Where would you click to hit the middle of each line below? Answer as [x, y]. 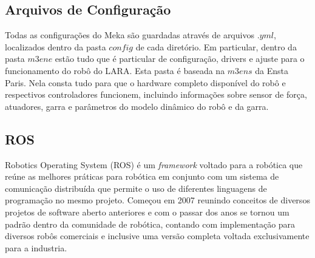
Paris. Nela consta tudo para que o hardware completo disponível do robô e [145, 82]
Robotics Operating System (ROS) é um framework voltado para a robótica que [154, 164]
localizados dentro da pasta [56, 46]
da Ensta [272, 70]
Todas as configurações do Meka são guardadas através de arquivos [130, 35]
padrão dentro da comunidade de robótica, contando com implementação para [150, 224]
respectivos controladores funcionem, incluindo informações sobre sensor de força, [156, 94]
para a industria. [36, 247]
